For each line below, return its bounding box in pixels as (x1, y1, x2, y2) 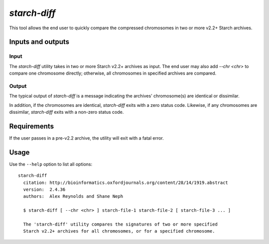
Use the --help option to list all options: (9, 161, 93, 167)
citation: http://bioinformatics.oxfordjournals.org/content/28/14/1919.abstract (23, 179, 229, 185)
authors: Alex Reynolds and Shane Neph (23, 194, 124, 199)
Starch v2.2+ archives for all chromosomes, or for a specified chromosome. (23, 229, 215, 234)
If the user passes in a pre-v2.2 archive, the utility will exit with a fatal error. (9, 135, 164, 141)
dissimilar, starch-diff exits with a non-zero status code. (9, 109, 124, 115)
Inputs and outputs (9, 38, 70, 46)
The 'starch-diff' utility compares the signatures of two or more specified (23, 221, 218, 227)
